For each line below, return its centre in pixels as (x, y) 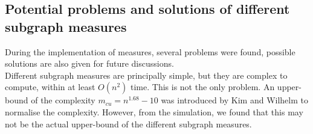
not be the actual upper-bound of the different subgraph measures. (128, 123)
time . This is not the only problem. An (202, 87)
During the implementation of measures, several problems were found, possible (150, 51)
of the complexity (63, 100)
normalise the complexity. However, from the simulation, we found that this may (154, 111)
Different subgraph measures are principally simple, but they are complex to (146, 75)
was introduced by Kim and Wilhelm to (234, 100)
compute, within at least (50, 87)
